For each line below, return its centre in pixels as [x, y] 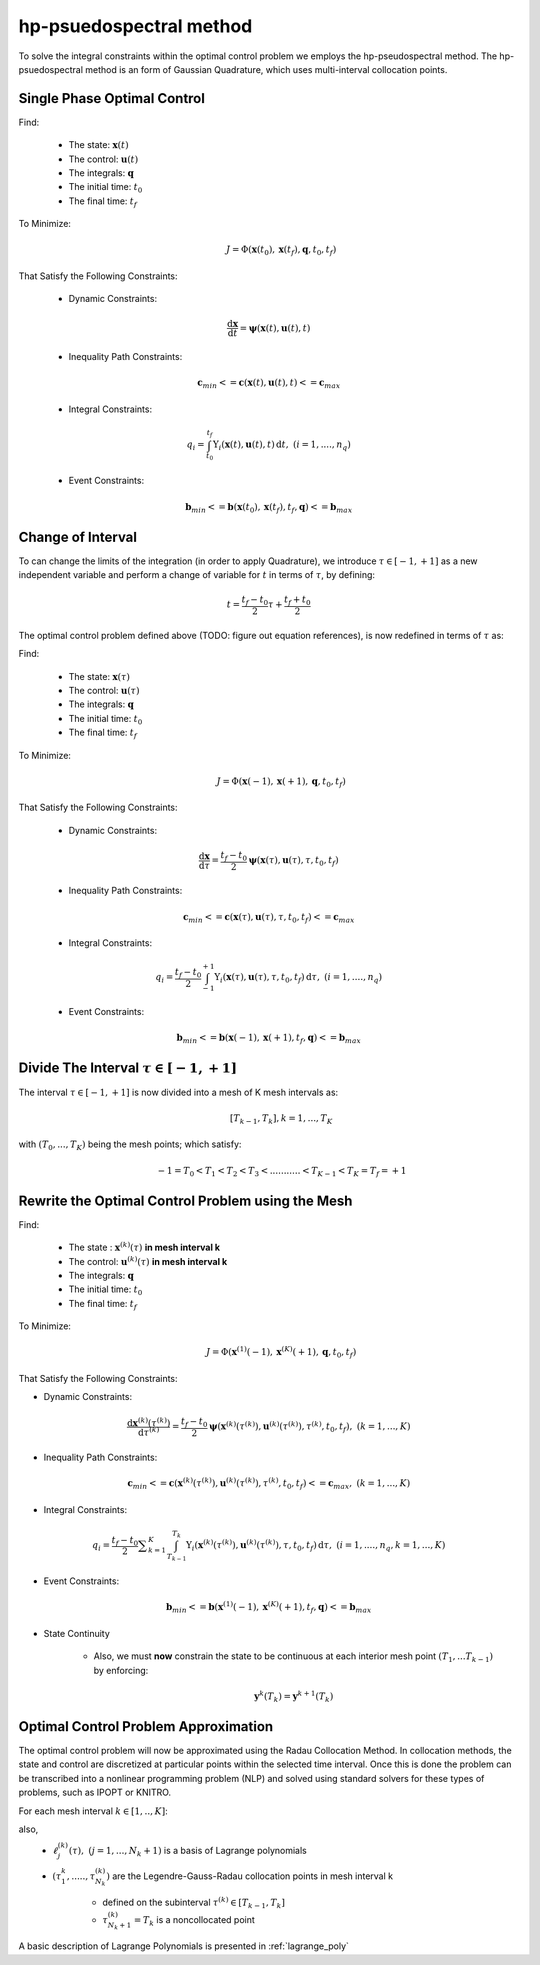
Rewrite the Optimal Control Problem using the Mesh [185, 1200]
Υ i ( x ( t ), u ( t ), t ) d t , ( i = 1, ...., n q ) [282, 446]
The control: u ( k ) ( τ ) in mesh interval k [148, 1260]
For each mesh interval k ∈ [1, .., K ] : [93, 1811]
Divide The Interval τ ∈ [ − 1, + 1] [128, 1068]
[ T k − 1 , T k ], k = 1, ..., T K [281, 1119]
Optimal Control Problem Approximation [146, 1726]
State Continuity [76, 1633]
